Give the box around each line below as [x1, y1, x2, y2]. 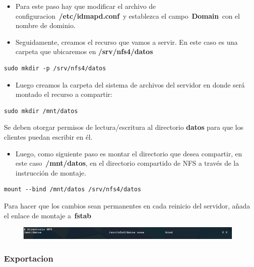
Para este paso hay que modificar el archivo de [15, 1, 156, 11]
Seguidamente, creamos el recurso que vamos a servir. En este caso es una [15, 36, 238, 47]
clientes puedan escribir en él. [4, 131, 93, 142]
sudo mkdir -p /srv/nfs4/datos [4, 64, 106, 72]
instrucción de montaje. [15, 167, 86, 178]
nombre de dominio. [15, 20, 76, 30]
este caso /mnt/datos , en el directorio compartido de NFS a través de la [15, 158, 239, 168]
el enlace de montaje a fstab [4, 210, 91, 220]
